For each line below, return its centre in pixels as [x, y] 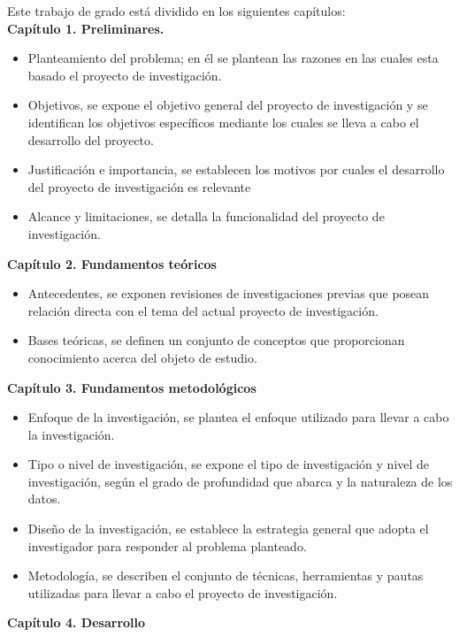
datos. [44, 499]
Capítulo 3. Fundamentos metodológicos [132, 387]
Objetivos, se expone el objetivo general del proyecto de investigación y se [228, 105]
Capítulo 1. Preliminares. [86, 28]
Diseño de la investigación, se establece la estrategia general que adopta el [228, 529]
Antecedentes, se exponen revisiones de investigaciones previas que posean [229, 293]
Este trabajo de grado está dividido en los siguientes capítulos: [176, 11]
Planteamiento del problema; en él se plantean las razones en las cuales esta [233, 58]
